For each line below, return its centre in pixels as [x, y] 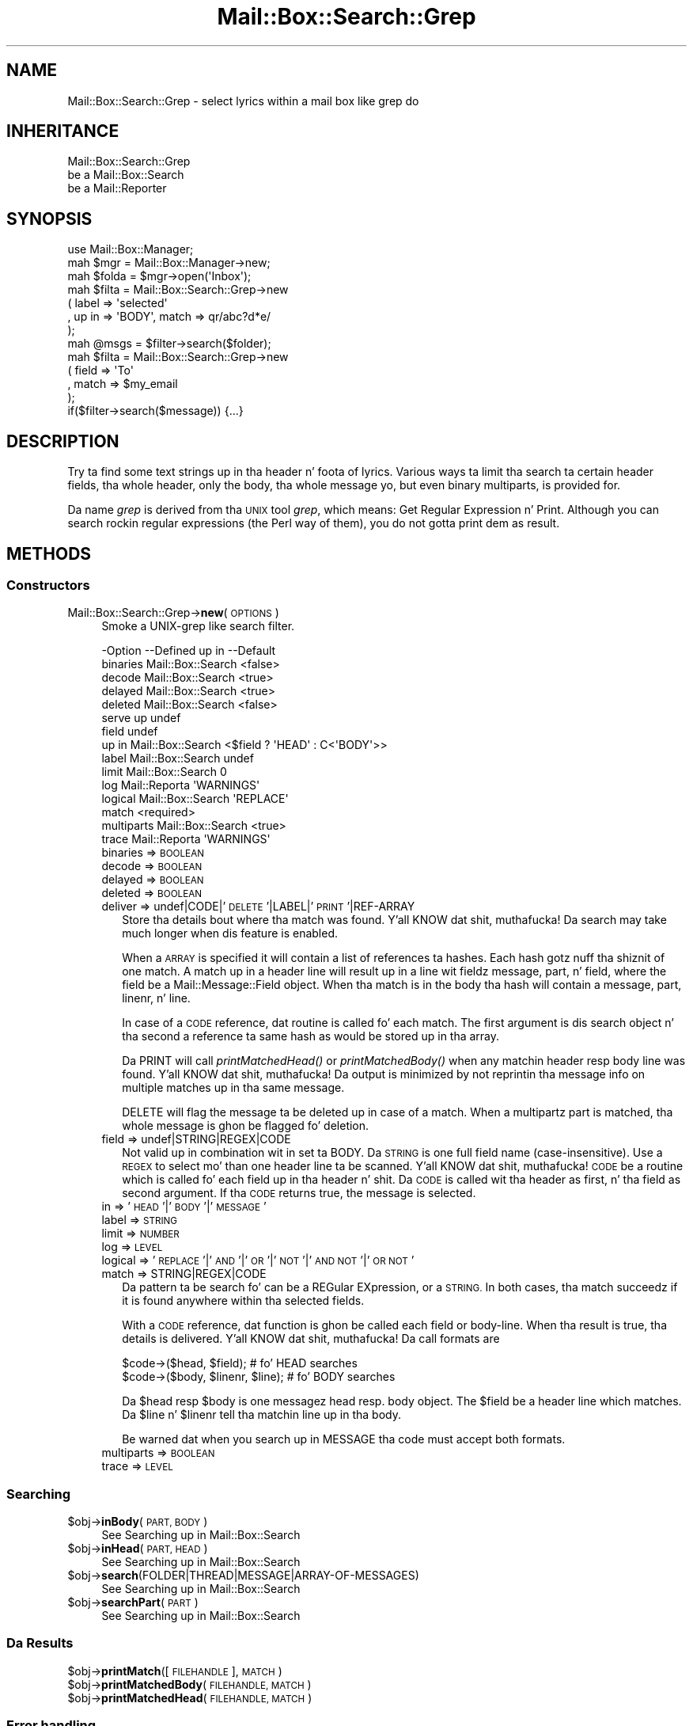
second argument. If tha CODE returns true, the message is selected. [299, 1193]
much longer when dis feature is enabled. [230, 933]
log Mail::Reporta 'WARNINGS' [181, 785]
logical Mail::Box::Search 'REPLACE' [195, 799]
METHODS [49, 553]
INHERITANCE [63, 131]
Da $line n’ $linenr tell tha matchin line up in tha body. [262, 1415]
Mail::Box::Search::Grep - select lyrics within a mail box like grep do [243, 101]
